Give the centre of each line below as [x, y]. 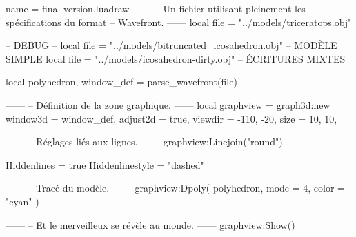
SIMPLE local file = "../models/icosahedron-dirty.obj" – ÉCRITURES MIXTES [176, 58]
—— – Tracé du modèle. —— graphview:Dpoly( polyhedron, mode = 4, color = [175, 188]
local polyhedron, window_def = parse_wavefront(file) [121, 82]
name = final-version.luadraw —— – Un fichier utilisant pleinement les [156, 8]
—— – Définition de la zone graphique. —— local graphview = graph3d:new [168, 104]
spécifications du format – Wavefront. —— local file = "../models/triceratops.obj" [179, 22]
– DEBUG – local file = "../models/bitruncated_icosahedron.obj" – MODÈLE [171, 45]
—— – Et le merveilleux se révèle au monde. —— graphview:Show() [150, 224]
